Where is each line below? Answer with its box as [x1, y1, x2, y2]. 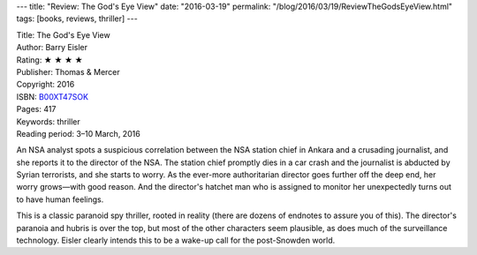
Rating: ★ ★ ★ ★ [16, 54, 83, 65]
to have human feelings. [16, 194, 104, 205]
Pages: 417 [16, 104, 57, 115]
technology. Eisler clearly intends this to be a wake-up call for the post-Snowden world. [16, 235, 336, 246]
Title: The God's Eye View [16, 29, 110, 40]
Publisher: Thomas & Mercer [16, 66, 121, 77]
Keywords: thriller [16, 116, 81, 127]
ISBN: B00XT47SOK [16, 91, 88, 101]
